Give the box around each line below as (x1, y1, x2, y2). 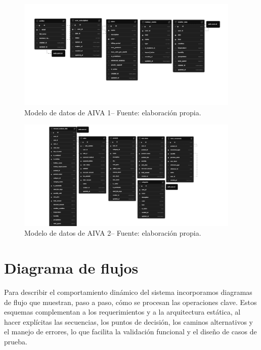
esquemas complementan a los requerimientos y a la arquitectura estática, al (4, 307, 241, 317)
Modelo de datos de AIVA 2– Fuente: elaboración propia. (24, 228, 201, 238)
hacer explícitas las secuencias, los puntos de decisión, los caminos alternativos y (4, 316, 253, 327)
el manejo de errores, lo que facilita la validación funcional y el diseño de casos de (4, 326, 257, 337)
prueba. (4, 336, 27, 346)
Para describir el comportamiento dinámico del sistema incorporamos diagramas (4, 286, 252, 297)
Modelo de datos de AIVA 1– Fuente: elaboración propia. (24, 107, 201, 117)
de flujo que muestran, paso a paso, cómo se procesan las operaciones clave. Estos (4, 296, 257, 307)
